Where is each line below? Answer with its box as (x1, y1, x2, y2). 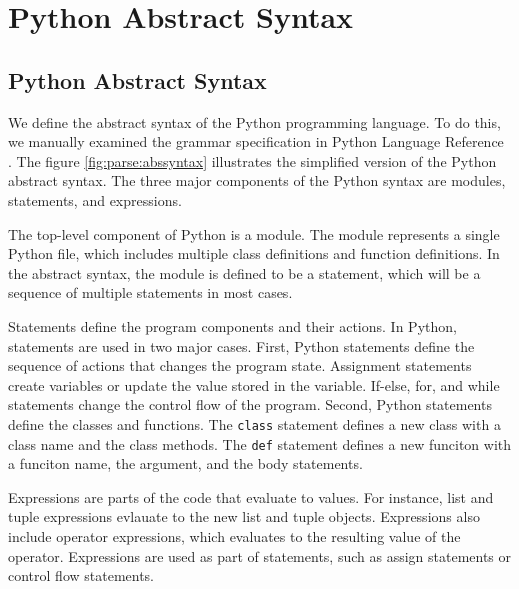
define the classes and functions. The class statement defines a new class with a (8, 413, 501, 434)
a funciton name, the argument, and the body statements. (8, 453, 363, 474)
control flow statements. (8, 565, 155, 586)
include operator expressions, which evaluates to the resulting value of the (8, 525, 461, 546)
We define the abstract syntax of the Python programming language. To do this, (8, 111, 501, 132)
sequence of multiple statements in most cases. (8, 282, 293, 303)
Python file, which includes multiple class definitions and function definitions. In (8, 243, 500, 264)
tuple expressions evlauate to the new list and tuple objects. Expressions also (8, 506, 480, 527)
